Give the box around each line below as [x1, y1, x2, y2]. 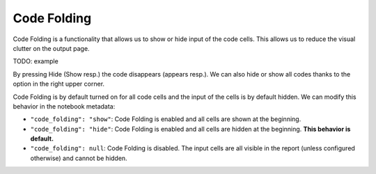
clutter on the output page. [13, 44, 90, 52]
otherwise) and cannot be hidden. [30, 154, 128, 162]
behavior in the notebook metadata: [13, 102, 116, 111]
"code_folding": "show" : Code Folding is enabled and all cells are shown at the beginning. [30, 115, 301, 123]
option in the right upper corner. [13, 80, 104, 88]
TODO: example [13, 57, 58, 65]
